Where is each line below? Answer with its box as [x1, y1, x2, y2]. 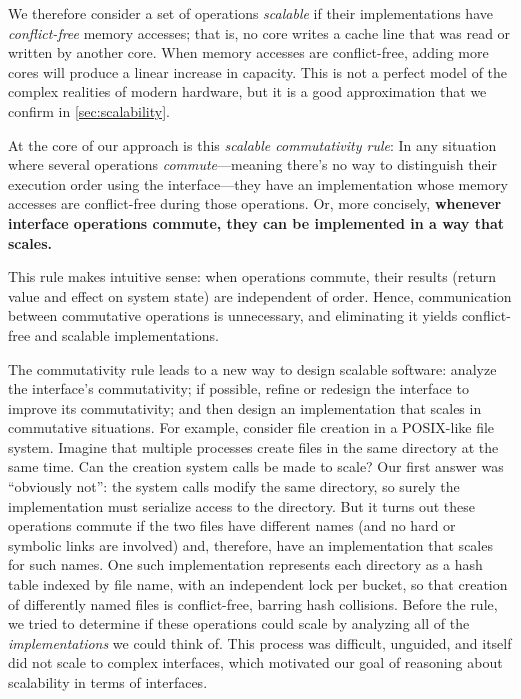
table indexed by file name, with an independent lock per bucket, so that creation [8, 574, 508, 595]
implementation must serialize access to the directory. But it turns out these [8, 495, 476, 516]
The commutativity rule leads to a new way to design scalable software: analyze [8, 358, 497, 379]
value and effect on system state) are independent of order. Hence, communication [8, 285, 512, 306]
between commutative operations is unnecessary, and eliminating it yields [8, 305, 458, 326]
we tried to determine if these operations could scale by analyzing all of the [8, 613, 470, 634]
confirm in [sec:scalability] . [8, 100, 170, 121]
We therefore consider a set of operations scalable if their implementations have [8, 3, 493, 23]
